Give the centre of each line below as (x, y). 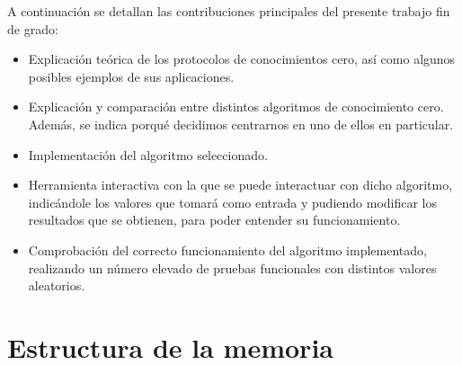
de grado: (33, 28)
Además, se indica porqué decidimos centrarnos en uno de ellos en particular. (241, 124)
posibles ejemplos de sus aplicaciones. (131, 76)
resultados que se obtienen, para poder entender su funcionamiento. (214, 220)
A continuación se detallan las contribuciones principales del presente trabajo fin (229, 11)
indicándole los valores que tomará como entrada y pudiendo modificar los (233, 202)
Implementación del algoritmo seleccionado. (148, 154)
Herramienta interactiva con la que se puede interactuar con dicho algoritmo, (240, 185)
